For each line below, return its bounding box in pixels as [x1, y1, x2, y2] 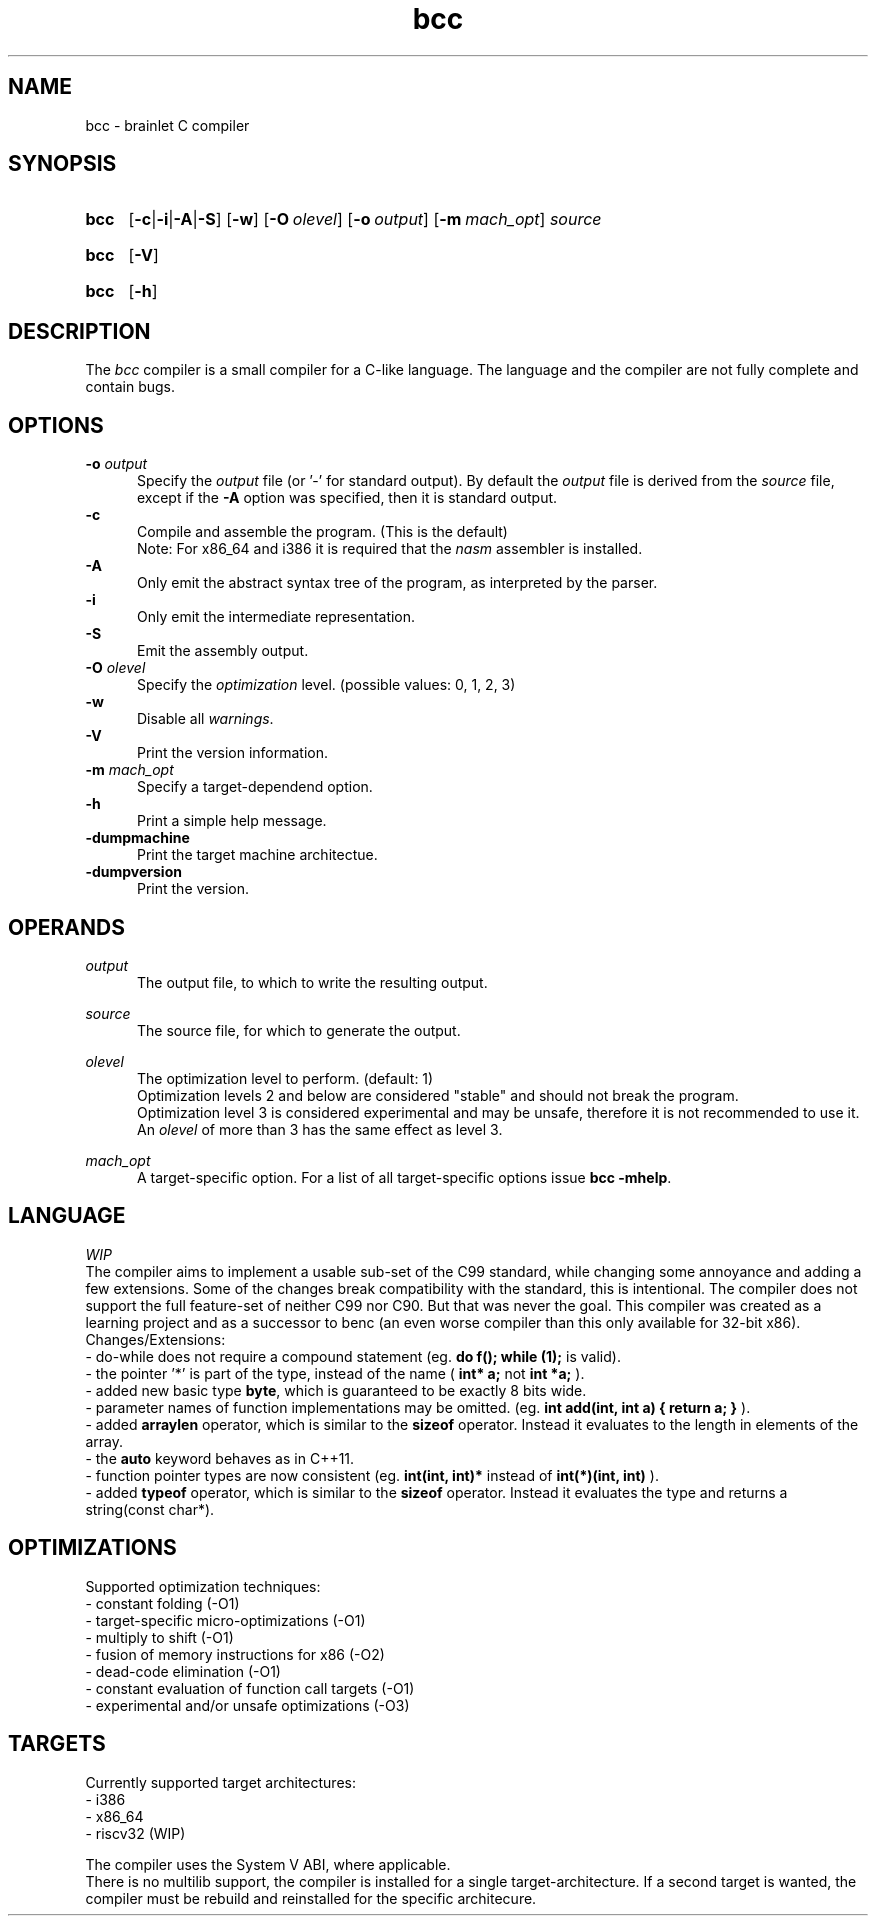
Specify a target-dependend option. [137, 778, 373, 796]
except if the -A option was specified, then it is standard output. [137, 489, 558, 507]
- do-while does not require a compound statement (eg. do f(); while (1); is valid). [85, 1347, 621, 1365]
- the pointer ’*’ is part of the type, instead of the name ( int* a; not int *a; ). [85, 1364, 585, 1382]
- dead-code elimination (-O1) [85, 1662, 281, 1680]
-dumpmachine [85, 829, 190, 847]
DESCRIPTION [8, 318, 151, 344]
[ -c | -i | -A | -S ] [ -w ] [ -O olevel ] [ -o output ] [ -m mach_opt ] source [128, 209, 602, 230]
